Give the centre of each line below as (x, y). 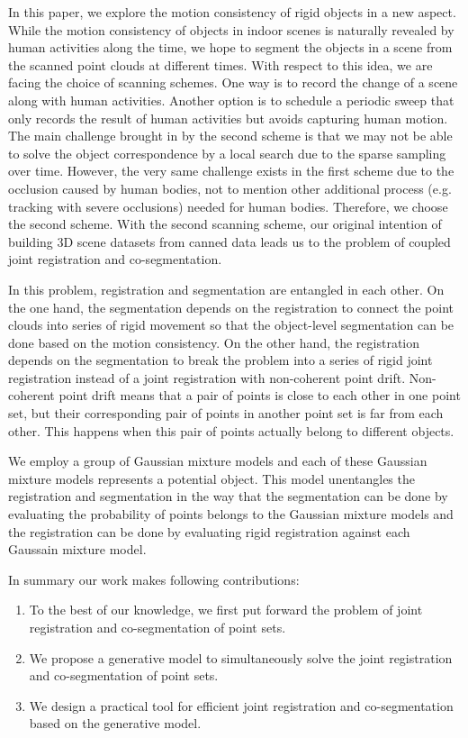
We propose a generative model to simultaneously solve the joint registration (241, 657)
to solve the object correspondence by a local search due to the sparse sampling (227, 153)
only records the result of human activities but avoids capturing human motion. (228, 118)
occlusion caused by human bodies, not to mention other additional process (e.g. (230, 188)
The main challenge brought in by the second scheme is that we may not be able (230, 136)
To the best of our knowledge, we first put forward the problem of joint (226, 610)
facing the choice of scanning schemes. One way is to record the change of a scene (233, 82)
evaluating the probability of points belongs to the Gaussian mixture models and (231, 514)
